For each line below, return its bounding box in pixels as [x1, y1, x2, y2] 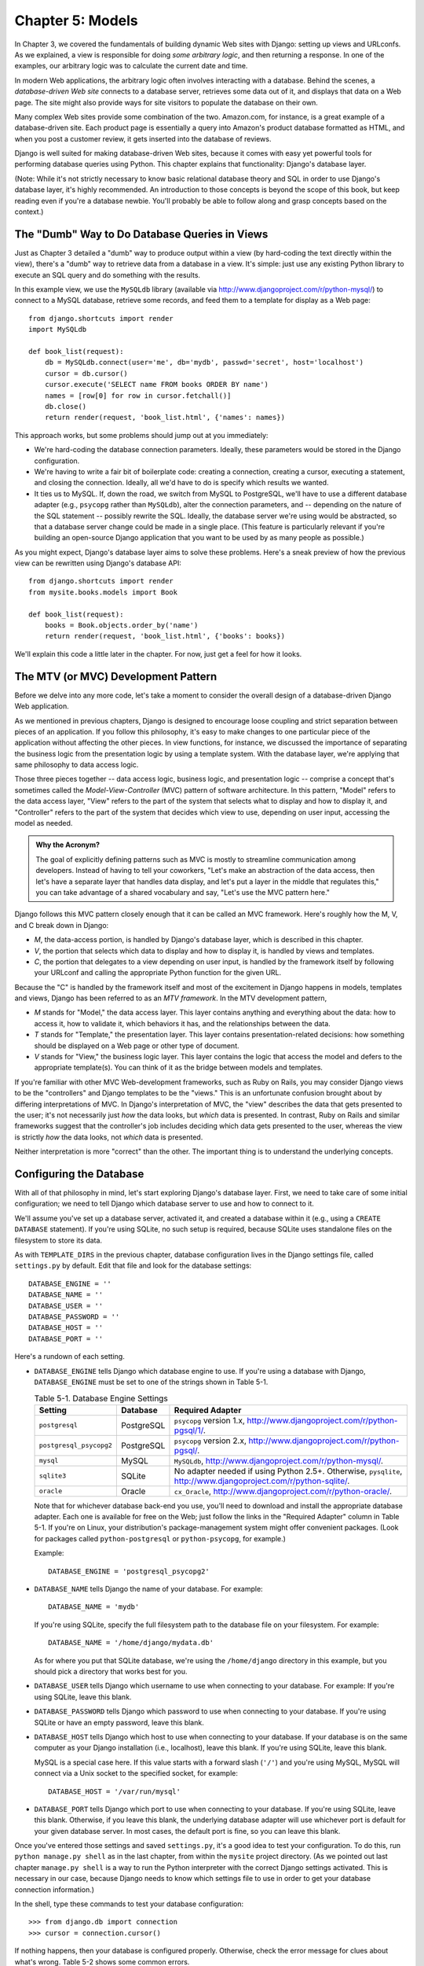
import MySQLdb [28, 325, 87, 334]
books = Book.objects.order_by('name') [44, 621, 199, 630]
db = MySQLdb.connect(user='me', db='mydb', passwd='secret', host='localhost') [44, 358, 364, 367]
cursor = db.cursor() [44, 369, 129, 377]
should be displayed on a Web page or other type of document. [34, 1040, 239, 1050]
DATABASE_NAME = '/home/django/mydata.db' [48, 1638, 214, 1648]
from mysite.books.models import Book [28, 587, 178, 597]
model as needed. [14, 819, 73, 828]
